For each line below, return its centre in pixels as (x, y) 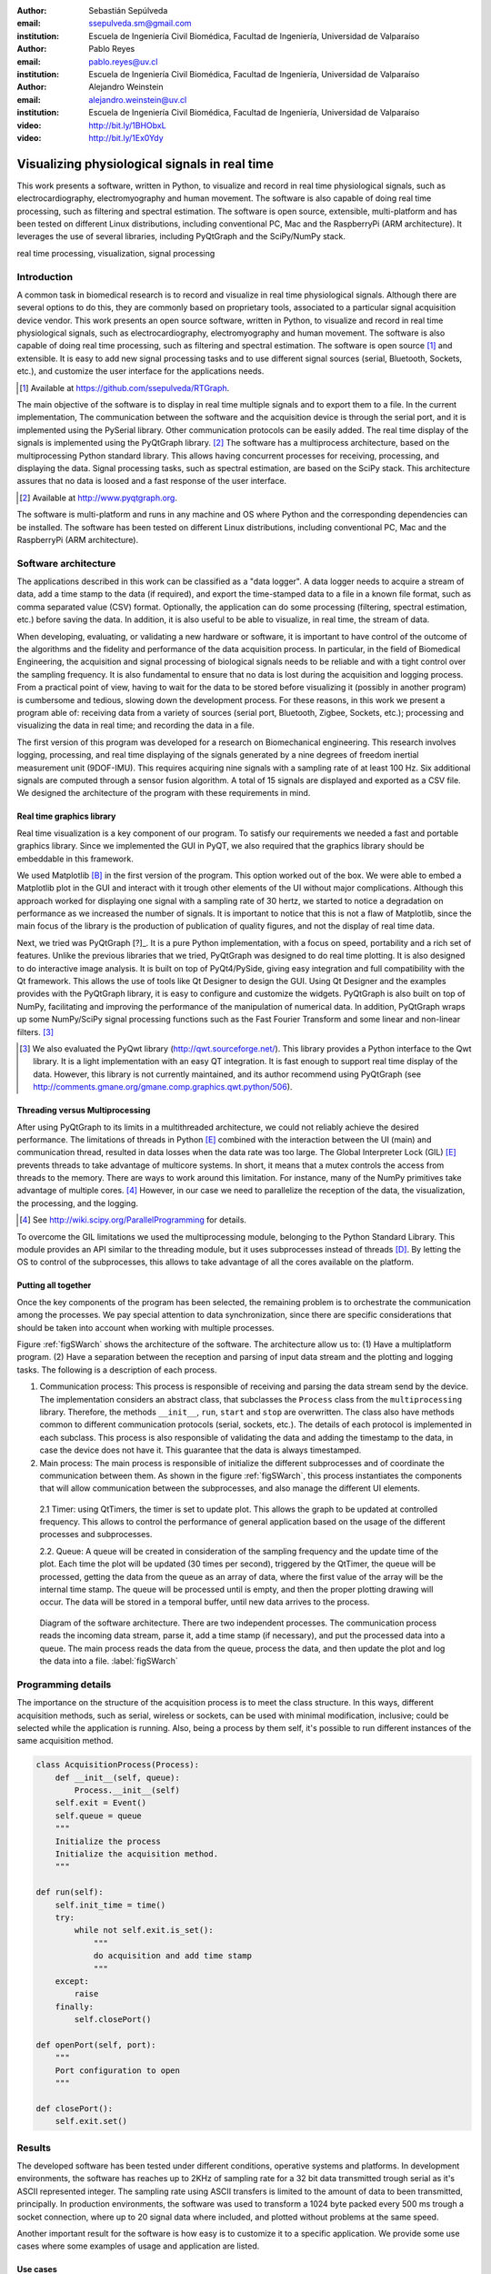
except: (72, 1981)
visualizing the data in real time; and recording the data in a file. (135, 725)
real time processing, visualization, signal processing (116, 253)
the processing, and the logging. (77, 1203)
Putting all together (54, 1285)
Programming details (64, 1685)
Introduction (45, 277)
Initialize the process (108, 1841)
